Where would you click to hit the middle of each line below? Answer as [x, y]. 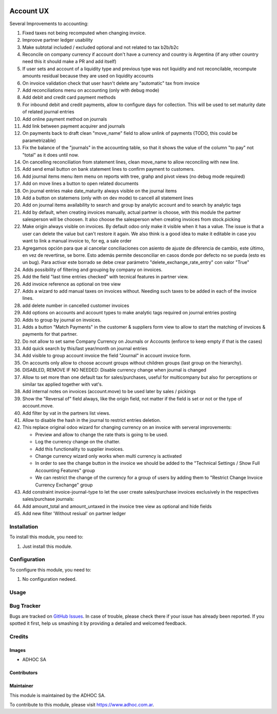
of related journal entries [48, 112]
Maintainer [21, 686]
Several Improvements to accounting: [49, 24]
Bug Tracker [25, 606]
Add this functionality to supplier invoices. [80, 449]
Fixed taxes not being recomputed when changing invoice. [84, 33]
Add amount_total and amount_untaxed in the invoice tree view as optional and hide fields [117, 506]
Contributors [24, 673]
